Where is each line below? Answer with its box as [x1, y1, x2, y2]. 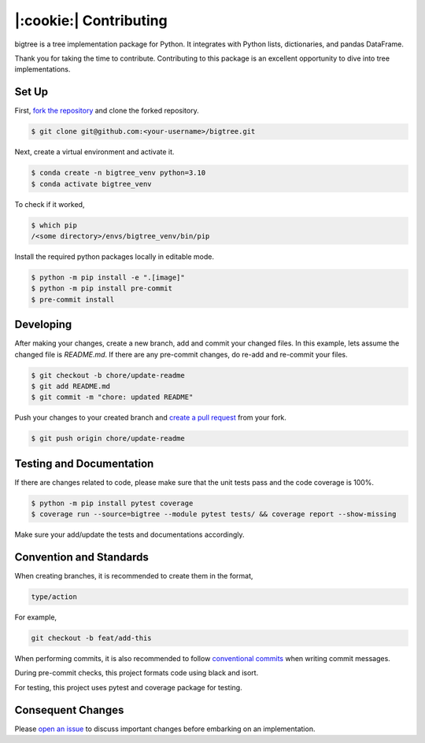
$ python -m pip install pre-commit [31, 284, 173, 293]
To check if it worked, [14, 199, 85, 209]
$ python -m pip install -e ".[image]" [31, 272, 185, 282]
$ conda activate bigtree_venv [31, 179, 153, 188]
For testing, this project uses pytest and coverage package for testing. [14, 682, 243, 692]
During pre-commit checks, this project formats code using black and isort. [14, 668, 259, 678]
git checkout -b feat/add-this [31, 634, 153, 643]
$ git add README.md [31, 382, 110, 390]
